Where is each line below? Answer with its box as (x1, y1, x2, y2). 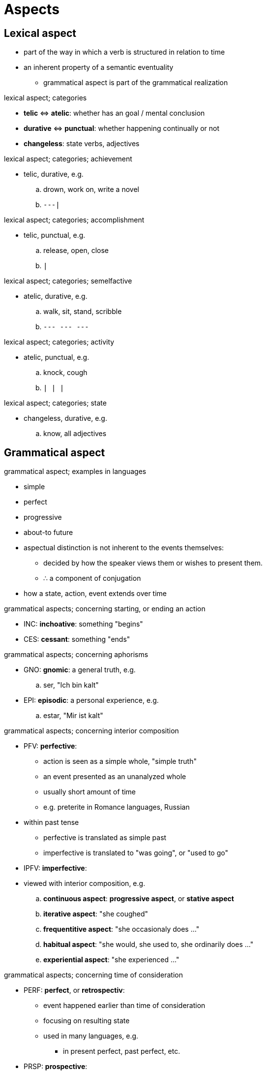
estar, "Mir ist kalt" (43, 711, 103, 720)
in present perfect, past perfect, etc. (63, 1047, 180, 1056)
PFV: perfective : (24, 742, 77, 751)
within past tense (24, 818, 79, 827)
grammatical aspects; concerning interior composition (4, 726, 179, 735)
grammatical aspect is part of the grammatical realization (43, 78, 228, 87)
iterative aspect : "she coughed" (43, 910, 148, 918)
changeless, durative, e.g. (24, 414, 107, 423)
